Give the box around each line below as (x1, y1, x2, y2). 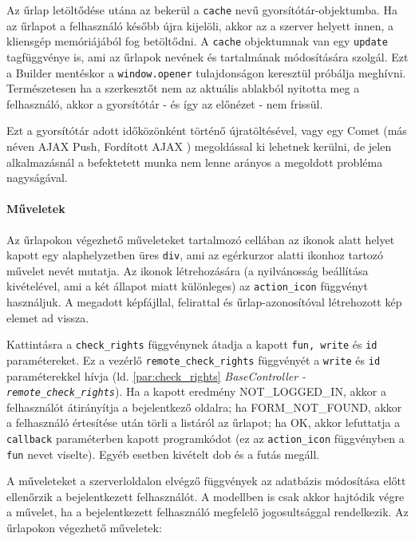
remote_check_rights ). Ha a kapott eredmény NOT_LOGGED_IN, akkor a (6, 383, 387, 400)
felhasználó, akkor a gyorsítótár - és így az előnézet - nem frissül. (6, 95, 323, 112)
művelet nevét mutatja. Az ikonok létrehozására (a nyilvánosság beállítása (6, 262, 369, 278)
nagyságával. (6, 169, 68, 186)
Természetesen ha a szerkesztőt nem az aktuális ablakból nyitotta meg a (6, 80, 360, 97)
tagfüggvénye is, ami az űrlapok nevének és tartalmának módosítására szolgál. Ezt (6, 48, 409, 65)
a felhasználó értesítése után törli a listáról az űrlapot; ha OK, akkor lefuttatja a (6, 414, 401, 431)
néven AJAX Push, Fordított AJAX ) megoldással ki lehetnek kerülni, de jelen (6, 137, 392, 154)
